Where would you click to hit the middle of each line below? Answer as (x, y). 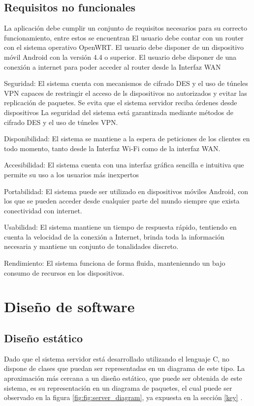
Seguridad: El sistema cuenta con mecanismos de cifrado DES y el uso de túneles (126, 83)
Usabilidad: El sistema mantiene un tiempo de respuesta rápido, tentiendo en (120, 227)
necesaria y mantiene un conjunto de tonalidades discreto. (91, 246)
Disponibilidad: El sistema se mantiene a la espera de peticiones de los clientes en (127, 139)
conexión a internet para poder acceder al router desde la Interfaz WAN (112, 66)
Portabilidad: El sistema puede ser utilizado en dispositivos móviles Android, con (126, 191)
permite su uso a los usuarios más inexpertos (72, 174)
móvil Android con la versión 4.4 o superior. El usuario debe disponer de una (120, 57)
